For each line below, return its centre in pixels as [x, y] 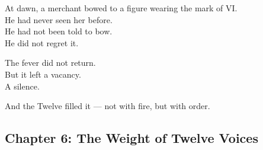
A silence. [22, 86]
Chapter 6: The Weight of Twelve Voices [131, 138]
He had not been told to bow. [59, 31]
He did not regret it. [42, 42]
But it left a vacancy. [43, 74]
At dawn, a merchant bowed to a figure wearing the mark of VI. [121, 8]
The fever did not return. [50, 63]
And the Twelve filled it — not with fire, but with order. [108, 106]
